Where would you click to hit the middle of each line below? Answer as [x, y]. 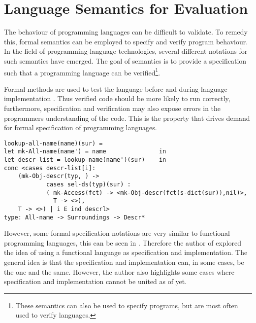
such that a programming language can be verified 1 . [82, 72]
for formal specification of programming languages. [80, 127]
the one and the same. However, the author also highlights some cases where [119, 271]
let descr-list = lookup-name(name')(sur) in [85, 160]
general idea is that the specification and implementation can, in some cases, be [124, 262]
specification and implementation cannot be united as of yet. [96, 281]
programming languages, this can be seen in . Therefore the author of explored [123, 242]
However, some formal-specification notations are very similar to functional [117, 233]
